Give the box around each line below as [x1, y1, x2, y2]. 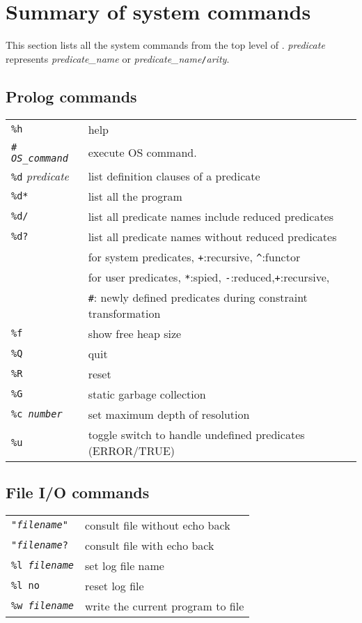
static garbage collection [88, 385, 206, 402]
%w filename [11, 600, 74, 612]
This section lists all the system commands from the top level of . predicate [6, 38, 325, 52]
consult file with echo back [85, 537, 214, 553]
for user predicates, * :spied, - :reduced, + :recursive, [88, 268, 330, 285]
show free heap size [88, 325, 182, 341]
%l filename [11, 560, 74, 571]
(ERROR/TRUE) [88, 442, 175, 459]
